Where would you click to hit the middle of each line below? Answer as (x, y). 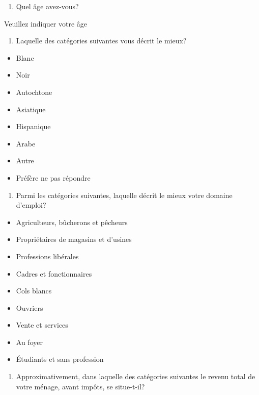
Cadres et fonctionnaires (54, 273)
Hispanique (33, 126)
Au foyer (29, 342)
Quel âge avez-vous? (47, 6)
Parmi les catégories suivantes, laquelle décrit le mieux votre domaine (124, 195)
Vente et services (42, 325)
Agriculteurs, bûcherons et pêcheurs (72, 222)
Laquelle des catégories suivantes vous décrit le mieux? (101, 41)
